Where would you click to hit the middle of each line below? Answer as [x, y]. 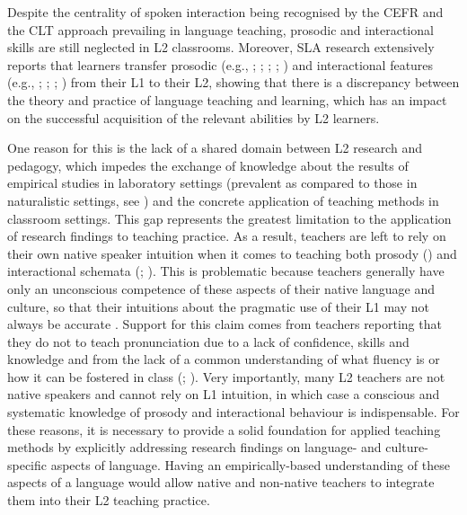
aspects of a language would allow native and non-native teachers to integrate [221, 482]
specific [27, 464]
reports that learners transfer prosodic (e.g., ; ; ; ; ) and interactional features [220, 64]
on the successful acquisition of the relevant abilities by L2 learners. [194, 117]
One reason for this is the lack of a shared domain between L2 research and [215, 148]
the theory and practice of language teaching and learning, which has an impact [227, 99]
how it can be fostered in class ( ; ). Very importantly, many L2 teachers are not [226, 376]
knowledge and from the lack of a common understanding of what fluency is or [224, 359]
